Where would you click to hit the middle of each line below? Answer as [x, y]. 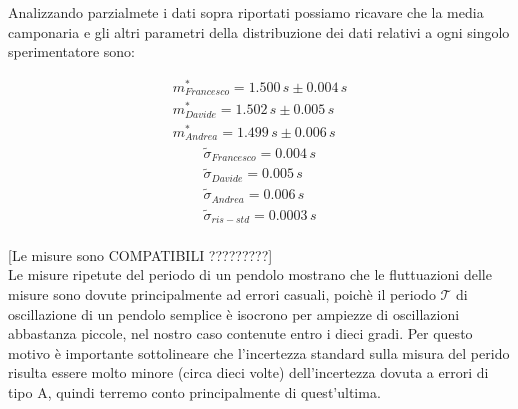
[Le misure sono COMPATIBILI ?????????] [140, 254]
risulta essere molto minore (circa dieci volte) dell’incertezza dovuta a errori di [248, 372]
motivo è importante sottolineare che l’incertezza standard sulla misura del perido [259, 352]
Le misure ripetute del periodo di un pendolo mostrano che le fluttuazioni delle [250, 274]
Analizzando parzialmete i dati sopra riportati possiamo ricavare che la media [246, 12]
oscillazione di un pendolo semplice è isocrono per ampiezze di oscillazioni [234, 313]
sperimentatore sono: [72, 51]
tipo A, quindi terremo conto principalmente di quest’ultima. [194, 392]
